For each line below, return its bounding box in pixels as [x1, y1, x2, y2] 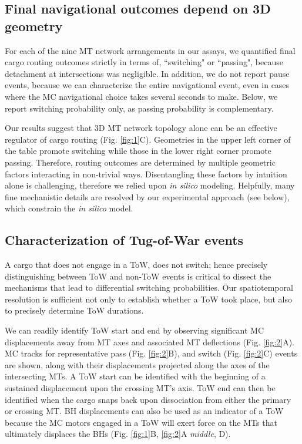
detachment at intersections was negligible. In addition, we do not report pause [5, 67, 290, 79]
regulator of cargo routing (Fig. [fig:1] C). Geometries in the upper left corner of [5, 133, 291, 145]
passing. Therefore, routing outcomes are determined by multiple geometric [5, 156, 276, 168]
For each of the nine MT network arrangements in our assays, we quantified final [5, 44, 296, 56]
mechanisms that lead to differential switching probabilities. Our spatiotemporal [5, 281, 293, 294]
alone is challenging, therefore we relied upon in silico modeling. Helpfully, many [5, 179, 295, 191]
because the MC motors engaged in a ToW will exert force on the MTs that [5, 416, 277, 428]
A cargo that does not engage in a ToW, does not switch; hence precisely [5, 258, 268, 271]
